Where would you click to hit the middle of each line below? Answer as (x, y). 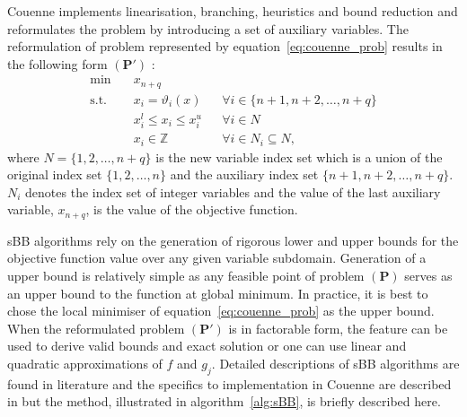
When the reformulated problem (96, 328)
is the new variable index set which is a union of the (299, 156)
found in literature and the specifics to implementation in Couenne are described (229, 383)
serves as (428, 276)
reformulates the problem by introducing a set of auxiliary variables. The (208, 28)
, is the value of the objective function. (192, 209)
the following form (57, 63)
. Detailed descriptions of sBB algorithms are (335, 364)
